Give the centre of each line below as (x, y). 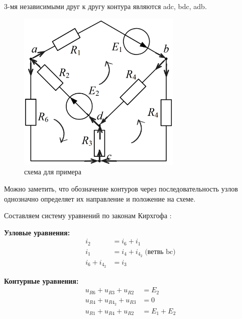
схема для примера (53, 172)
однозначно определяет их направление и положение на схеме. (100, 198)
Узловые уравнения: (37, 232)
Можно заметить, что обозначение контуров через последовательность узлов (121, 188)
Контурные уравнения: (41, 280)
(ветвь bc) (160, 252)
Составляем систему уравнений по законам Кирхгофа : (88, 215)
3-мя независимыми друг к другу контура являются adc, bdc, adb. (105, 6)
